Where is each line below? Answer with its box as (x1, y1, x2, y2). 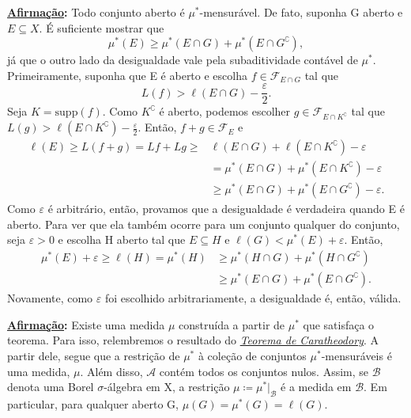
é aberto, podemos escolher (159, 103, 291, 120)
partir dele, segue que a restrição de (7, 347, 180, 363)
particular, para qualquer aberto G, (7, 395, 179, 412)
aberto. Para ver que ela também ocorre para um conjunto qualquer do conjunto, (7, 215, 400, 232)
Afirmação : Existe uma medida (7, 316, 165, 332)
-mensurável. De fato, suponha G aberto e (199, 4, 403, 20)
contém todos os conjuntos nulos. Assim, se (159, 363, 369, 379)
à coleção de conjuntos (198, 347, 307, 363)
